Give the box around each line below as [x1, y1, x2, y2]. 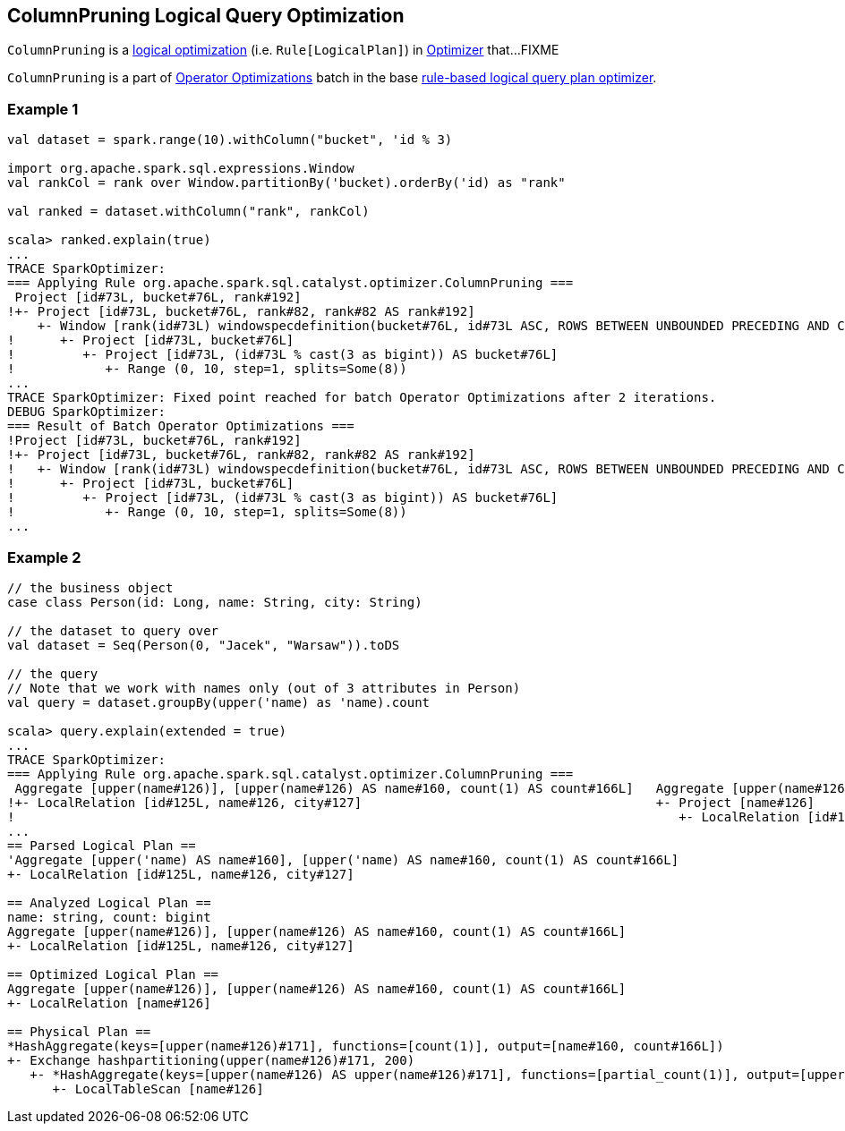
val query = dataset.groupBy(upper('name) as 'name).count [7, 694, 431, 710]
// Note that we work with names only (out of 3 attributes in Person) [7, 680, 521, 695]
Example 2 [7, 548, 81, 566]
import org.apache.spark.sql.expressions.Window [7, 161, 354, 176]
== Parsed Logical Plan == [7, 838, 196, 853]
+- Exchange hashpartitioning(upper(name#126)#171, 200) [7, 1052, 415, 1067]
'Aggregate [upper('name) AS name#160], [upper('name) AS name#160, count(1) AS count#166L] [7, 852, 679, 867]
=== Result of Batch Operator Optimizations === [7, 419, 354, 434]
